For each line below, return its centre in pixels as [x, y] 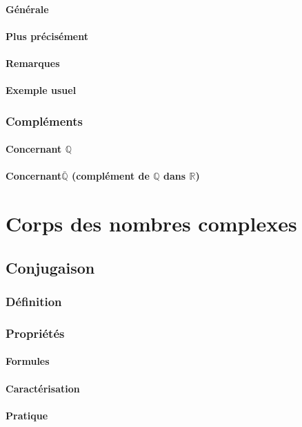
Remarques [33, 63]
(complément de [111, 176]
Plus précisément [47, 36]
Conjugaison [50, 267]
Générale [27, 9]
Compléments [44, 121]
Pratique [27, 415]
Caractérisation [43, 388]
